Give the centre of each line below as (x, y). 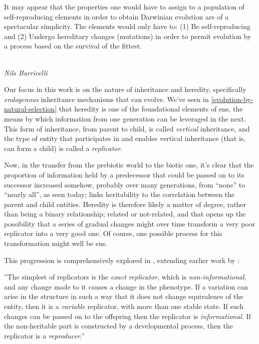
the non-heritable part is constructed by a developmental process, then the (119, 326)
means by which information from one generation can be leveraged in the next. (125, 118)
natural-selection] (31, 109)
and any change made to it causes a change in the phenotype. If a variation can (126, 286)
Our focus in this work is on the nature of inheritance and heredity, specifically (125, 89)
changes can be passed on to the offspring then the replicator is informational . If (127, 316)
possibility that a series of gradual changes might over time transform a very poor (130, 223)
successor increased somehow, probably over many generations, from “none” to (125, 184)
